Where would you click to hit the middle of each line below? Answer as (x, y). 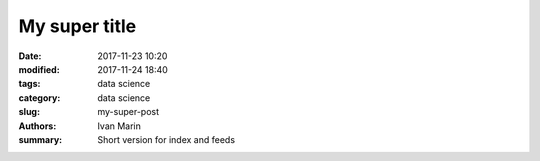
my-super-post (128, 112)
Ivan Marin (119, 126)
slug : (29, 112)
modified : (39, 69)
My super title (77, 26)
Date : (30, 56)
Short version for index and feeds (166, 139)
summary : (40, 139)
